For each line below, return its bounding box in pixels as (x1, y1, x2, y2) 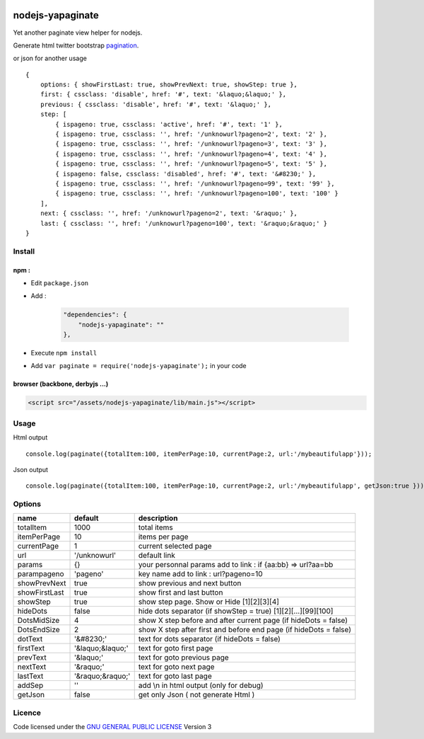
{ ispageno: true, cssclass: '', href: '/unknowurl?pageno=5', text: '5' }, (55, 160, 328, 168)
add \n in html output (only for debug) (138, 680, 264, 690)
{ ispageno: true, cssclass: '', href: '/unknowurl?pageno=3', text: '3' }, (55, 140, 328, 148)
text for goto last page (138, 671, 212, 681)
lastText (17, 671, 44, 681)
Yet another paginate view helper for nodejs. (13, 28, 143, 37)
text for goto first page (138, 643, 213, 653)
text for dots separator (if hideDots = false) (138, 634, 281, 644)
